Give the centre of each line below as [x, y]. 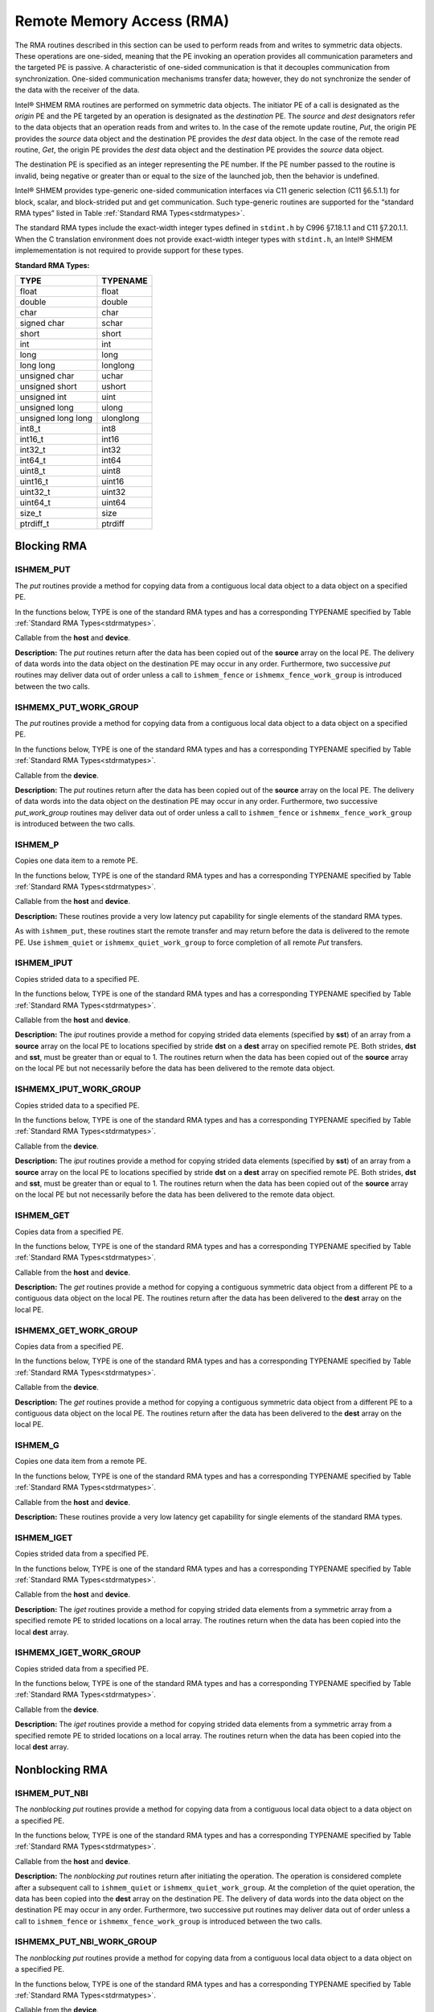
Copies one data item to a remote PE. [76, 860]
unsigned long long [56, 418]
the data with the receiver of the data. [77, 90]
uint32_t [35, 492]
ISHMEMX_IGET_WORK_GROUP [78, 1652]
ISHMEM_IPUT [44, 963]
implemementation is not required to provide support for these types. [129, 250]
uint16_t [34, 481]
